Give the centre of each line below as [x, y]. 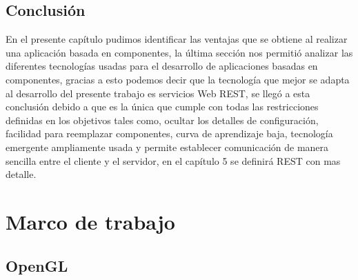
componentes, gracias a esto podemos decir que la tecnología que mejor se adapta [178, 79]
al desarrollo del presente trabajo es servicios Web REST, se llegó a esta [158, 93]
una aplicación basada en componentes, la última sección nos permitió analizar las [179, 52]
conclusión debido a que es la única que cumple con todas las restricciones [162, 107]
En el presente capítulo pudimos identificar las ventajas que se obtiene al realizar [177, 39]
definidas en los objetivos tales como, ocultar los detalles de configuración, [162, 120]
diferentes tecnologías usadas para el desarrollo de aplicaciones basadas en [162, 66]
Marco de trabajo [90, 221]
